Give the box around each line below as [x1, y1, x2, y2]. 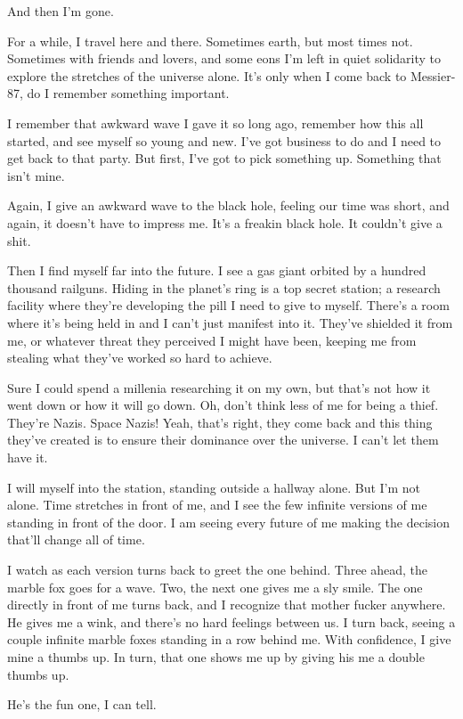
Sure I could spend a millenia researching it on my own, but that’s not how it [7, 378, 431, 396]
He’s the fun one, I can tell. [7, 695, 157, 714]
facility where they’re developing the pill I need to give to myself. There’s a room [7, 296, 450, 315]
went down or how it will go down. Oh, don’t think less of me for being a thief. [7, 396, 439, 414]
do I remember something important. [27, 84, 230, 102]
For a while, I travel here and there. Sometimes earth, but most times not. [7, 31, 413, 50]
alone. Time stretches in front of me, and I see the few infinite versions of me [7, 495, 427, 514]
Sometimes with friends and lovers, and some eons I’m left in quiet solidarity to [7, 49, 442, 68]
